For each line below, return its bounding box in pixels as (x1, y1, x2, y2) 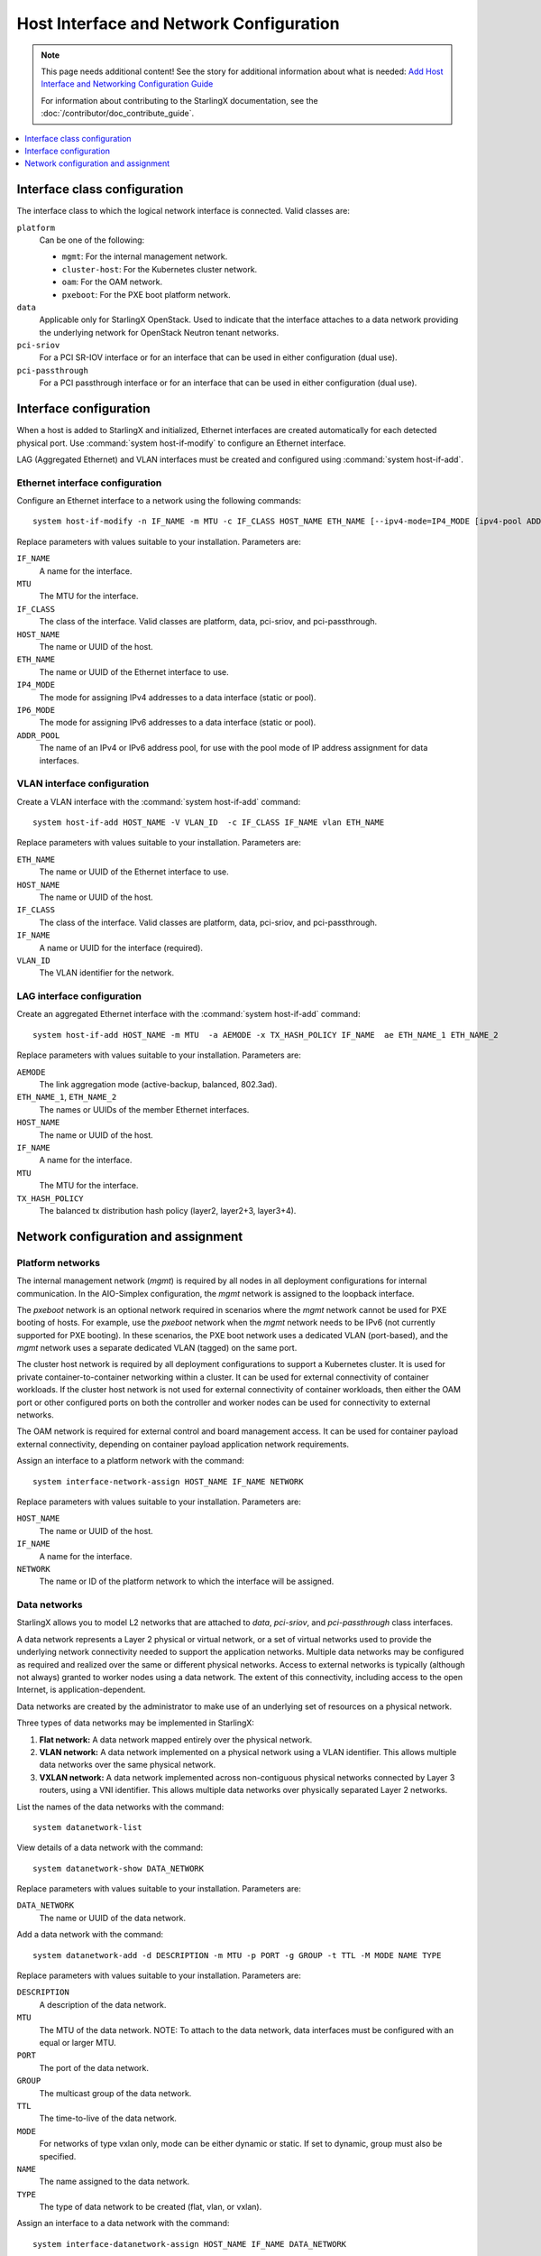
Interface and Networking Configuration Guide (41, 79, 214, 89)
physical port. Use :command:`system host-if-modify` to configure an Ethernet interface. (16, 438, 346, 448)
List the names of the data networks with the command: (16, 1801, 225, 1812)
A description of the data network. (39, 1999, 167, 2010)
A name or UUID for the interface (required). (39, 942, 203, 953)
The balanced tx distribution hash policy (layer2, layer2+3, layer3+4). (39, 1205, 297, 1216)
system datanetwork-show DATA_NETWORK (32, 1863, 205, 1873)
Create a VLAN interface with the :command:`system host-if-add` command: (16, 796, 301, 807)
